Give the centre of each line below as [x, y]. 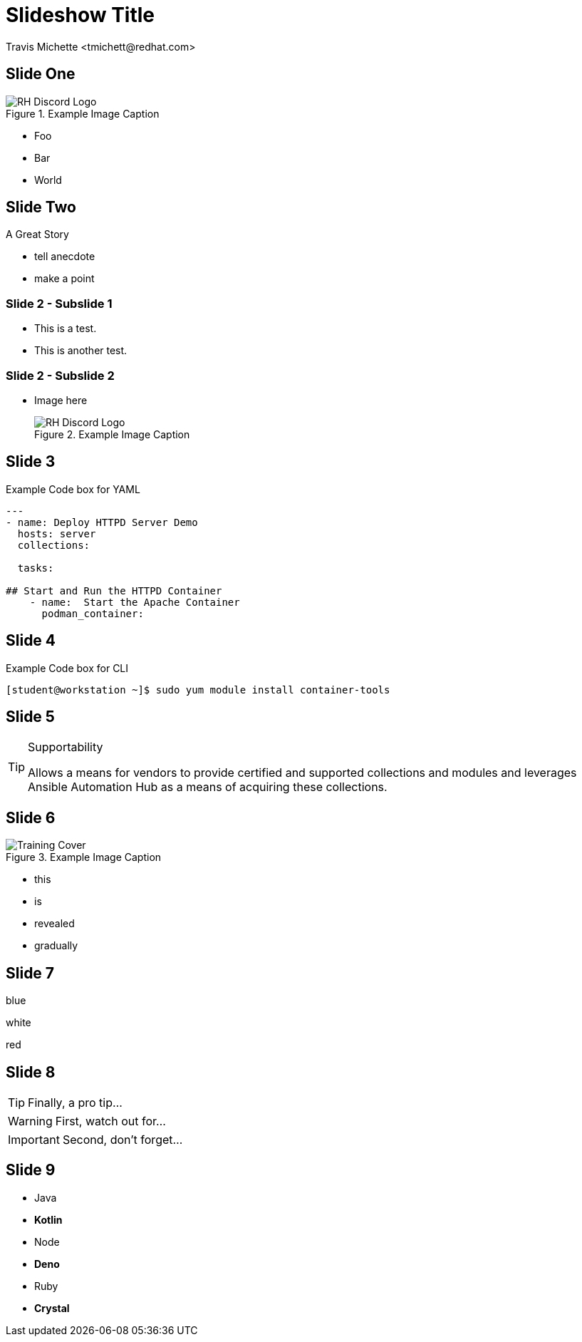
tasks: [36, 568]
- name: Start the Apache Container [135, 602]
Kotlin [48, 1219]
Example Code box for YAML [73, 489]
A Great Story [37, 234]
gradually [56, 946]
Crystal [52, 1308]
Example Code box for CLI [67, 668]
